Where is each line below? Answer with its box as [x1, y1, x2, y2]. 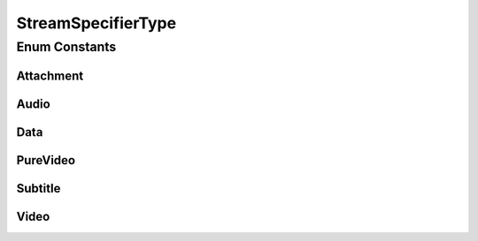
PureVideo [16, 153, 75, 168]
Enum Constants [16, 39, 117, 55]
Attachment [16, 68, 84, 83]
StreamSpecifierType [16, 13, 177, 33]
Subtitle [16, 181, 61, 196]
